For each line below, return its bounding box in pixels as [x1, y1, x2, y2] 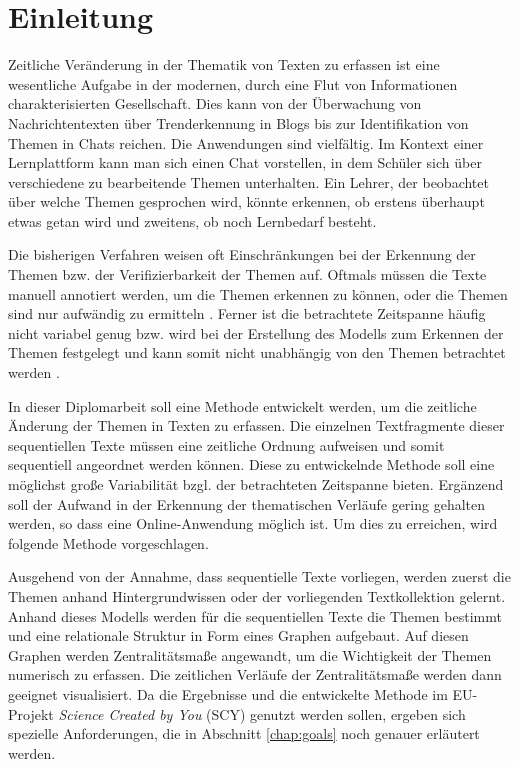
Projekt [8, 703, 54, 724]
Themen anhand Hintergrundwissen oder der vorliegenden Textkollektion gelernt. [8, 585, 506, 606]
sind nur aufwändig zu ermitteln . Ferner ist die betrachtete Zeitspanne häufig [8, 303, 486, 324]
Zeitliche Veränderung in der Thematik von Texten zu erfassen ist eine [8, 54, 440, 75]
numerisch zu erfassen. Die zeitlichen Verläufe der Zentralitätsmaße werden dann [8, 664, 502, 685]
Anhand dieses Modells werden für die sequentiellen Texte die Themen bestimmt [8, 605, 502, 626]
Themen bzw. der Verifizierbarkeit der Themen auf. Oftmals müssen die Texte [8, 264, 487, 285]
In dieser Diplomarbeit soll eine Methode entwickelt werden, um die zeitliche [8, 395, 477, 416]
